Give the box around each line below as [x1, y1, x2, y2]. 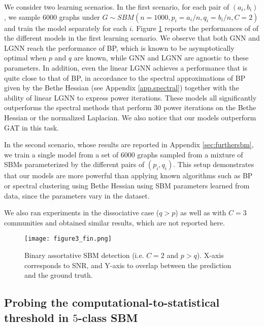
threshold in [4, 309, 69, 325]
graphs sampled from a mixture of [137, 149, 243, 159]
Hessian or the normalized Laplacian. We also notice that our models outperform [4, 112, 256, 122]
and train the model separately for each [4, 22, 127, 33]
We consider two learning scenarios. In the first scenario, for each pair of [4, 2, 229, 12]
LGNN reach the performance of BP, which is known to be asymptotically [4, 42, 235, 53]
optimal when [4, 52, 47, 63]
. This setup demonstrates [173, 159, 254, 170]
